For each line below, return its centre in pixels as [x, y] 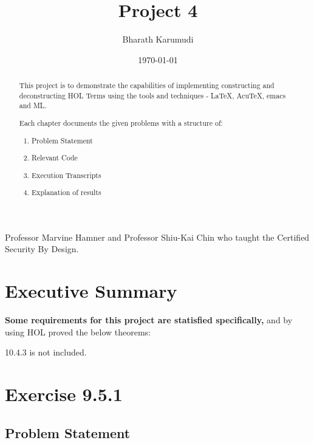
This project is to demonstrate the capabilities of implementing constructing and [147, 85]
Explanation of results [67, 192]
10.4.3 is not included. [46, 352]
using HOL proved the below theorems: [78, 331]
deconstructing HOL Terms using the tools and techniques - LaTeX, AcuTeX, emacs [152, 95]
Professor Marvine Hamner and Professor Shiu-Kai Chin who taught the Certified [157, 237]
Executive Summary [91, 291]
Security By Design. [42, 249]
